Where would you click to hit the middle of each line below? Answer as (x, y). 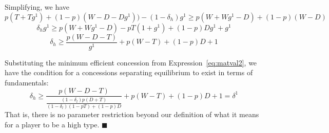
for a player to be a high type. (52, 124)
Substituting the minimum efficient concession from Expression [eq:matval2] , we (131, 62)
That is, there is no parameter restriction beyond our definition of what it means (132, 114)
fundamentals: (27, 82)
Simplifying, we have (37, 7)
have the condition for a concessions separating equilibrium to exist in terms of (129, 72)
